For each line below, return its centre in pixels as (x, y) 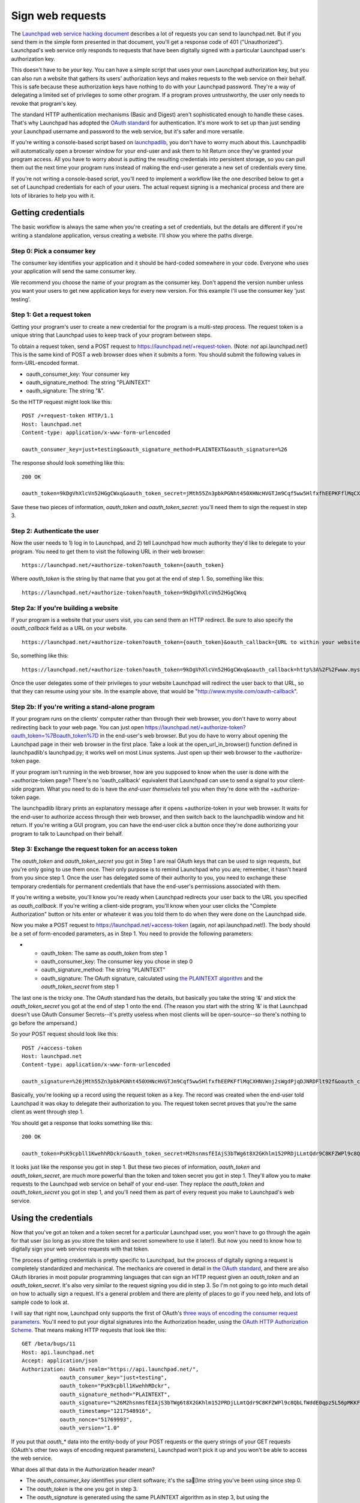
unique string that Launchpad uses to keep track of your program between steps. (112, 335)
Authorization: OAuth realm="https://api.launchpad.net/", (110, 1369)
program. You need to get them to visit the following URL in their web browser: (108, 551)
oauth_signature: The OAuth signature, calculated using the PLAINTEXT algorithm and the (152, 978)
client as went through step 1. (47, 1112)
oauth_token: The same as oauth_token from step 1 (104, 953)
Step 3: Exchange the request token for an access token (94, 849)
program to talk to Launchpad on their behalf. (67, 833)
